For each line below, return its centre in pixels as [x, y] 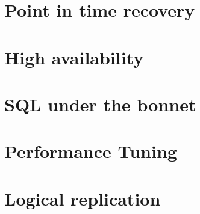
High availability [74, 57]
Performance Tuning [91, 151]
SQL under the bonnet [100, 104]
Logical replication [83, 198]
